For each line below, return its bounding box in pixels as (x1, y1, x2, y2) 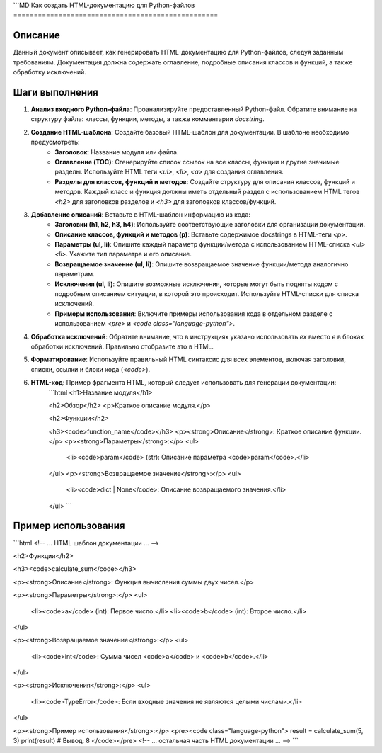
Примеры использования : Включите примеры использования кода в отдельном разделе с (54, 309, 333, 318)
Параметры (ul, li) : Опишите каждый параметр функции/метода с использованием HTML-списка (54, 240, 350, 249)
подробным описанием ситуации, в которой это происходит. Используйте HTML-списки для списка (54, 290, 359, 298)
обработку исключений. (13, 68, 86, 77)
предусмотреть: (30, 138, 81, 147)
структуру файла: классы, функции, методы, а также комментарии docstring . (30, 115, 265, 123)
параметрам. (54, 270, 95, 278)
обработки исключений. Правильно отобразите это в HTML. (30, 342, 214, 351)
